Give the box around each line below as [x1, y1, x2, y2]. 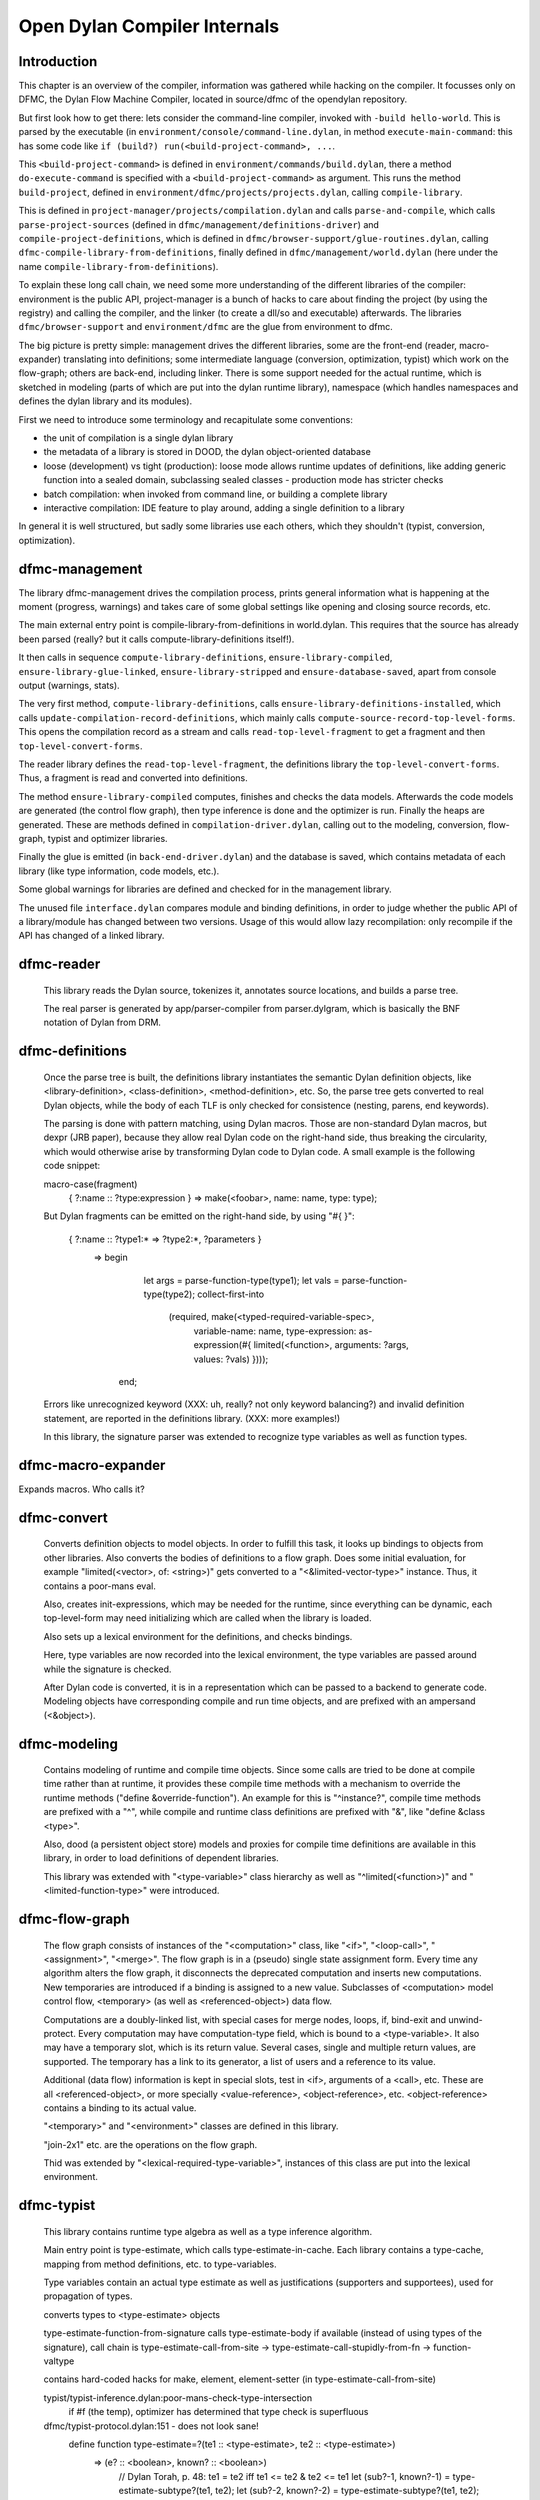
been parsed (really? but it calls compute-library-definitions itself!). [18, 633, 295, 645]
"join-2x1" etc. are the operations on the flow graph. [43, 2138, 258, 2150]
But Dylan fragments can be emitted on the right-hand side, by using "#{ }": [43, 1210, 355, 1222]
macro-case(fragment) [43, 1178, 138, 1190]
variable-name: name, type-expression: [193, 1325, 357, 1337]
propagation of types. [43, 2290, 133, 2302]
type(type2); [143, 1288, 195, 1300]
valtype [43, 2355, 75, 2367]
